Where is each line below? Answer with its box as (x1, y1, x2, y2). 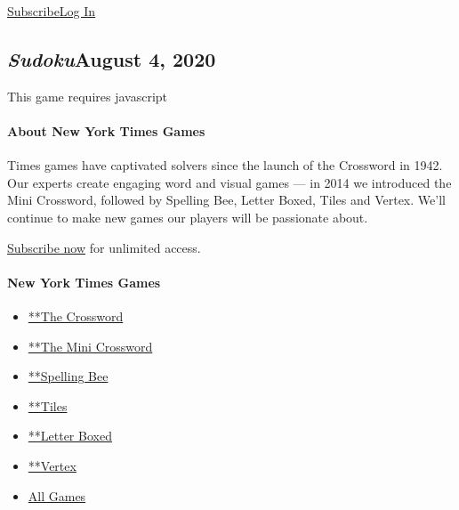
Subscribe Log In (7, 2, 96, 20)
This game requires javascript (7, 86, 167, 105)
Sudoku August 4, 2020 (7, 45, 216, 72)
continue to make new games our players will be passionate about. (7, 207, 368, 226)
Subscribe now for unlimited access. (7, 238, 201, 256)
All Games (28, 486, 86, 505)
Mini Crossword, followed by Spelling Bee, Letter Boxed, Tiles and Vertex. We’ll (7, 190, 446, 209)
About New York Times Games (7, 121, 205, 140)
